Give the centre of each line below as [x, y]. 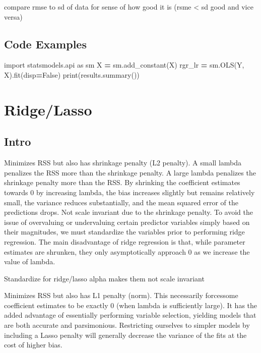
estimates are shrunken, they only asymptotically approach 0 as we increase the [127, 251]
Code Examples [45, 44]
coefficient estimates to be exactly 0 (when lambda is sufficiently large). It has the [131, 305]
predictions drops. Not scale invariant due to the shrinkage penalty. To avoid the [128, 212]
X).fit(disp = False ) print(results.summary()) [72, 74]
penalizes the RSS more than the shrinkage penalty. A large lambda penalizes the [130, 172]
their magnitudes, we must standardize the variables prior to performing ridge [124, 232]
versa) [13, 16]
